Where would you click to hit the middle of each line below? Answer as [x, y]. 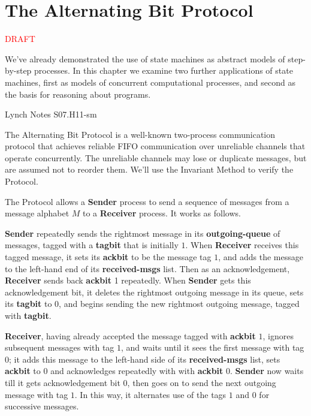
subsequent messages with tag [60, 347]
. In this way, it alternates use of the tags [150, 394]
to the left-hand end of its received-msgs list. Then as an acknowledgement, [147, 268]
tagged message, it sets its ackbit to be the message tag [108, 257]
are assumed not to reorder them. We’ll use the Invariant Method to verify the [149, 169]
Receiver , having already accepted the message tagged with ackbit [130, 335]
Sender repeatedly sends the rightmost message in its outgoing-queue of [143, 233]
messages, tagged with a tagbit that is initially [92, 245]
